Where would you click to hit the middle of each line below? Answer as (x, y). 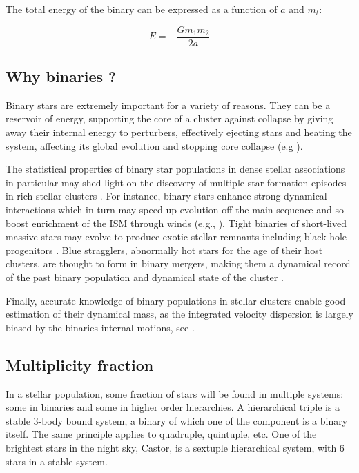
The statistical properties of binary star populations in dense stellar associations (175, 169)
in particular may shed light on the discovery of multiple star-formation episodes (176, 182)
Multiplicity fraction (80, 364)
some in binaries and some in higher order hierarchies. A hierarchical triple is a (173, 407)
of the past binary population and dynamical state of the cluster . (145, 277)
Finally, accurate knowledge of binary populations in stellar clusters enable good (176, 300)
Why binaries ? (61, 76)
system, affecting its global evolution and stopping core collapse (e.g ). (154, 145)
